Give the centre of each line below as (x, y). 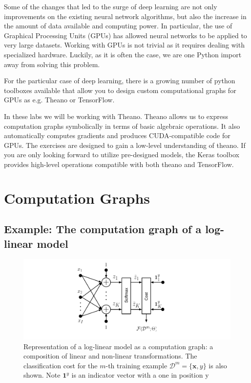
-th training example (136, 365)
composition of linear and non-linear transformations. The (110, 356)
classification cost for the (61, 365)
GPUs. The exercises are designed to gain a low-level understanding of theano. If (125, 145)
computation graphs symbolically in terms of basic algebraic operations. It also (122, 126)
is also (218, 365)
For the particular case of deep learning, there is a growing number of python (120, 81)
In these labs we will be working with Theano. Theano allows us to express (116, 116)
